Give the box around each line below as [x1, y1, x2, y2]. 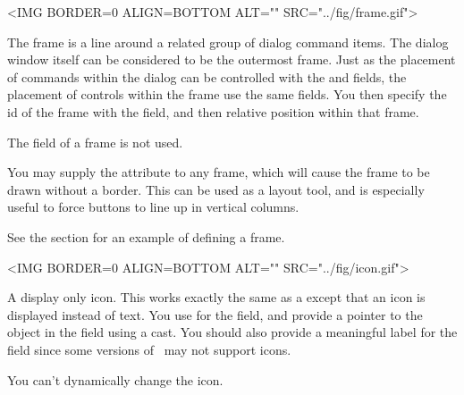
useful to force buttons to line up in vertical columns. [7, 197, 299, 216]
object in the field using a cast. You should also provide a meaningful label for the [7, 323, 458, 341]
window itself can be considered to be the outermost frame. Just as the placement [7, 50, 456, 69]
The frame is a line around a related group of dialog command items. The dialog [7, 32, 449, 51]
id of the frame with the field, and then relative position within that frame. [7, 102, 419, 121]
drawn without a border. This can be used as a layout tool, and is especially [7, 180, 425, 198]
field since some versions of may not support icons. [7, 340, 291, 358]
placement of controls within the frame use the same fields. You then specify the [7, 85, 447, 104]
